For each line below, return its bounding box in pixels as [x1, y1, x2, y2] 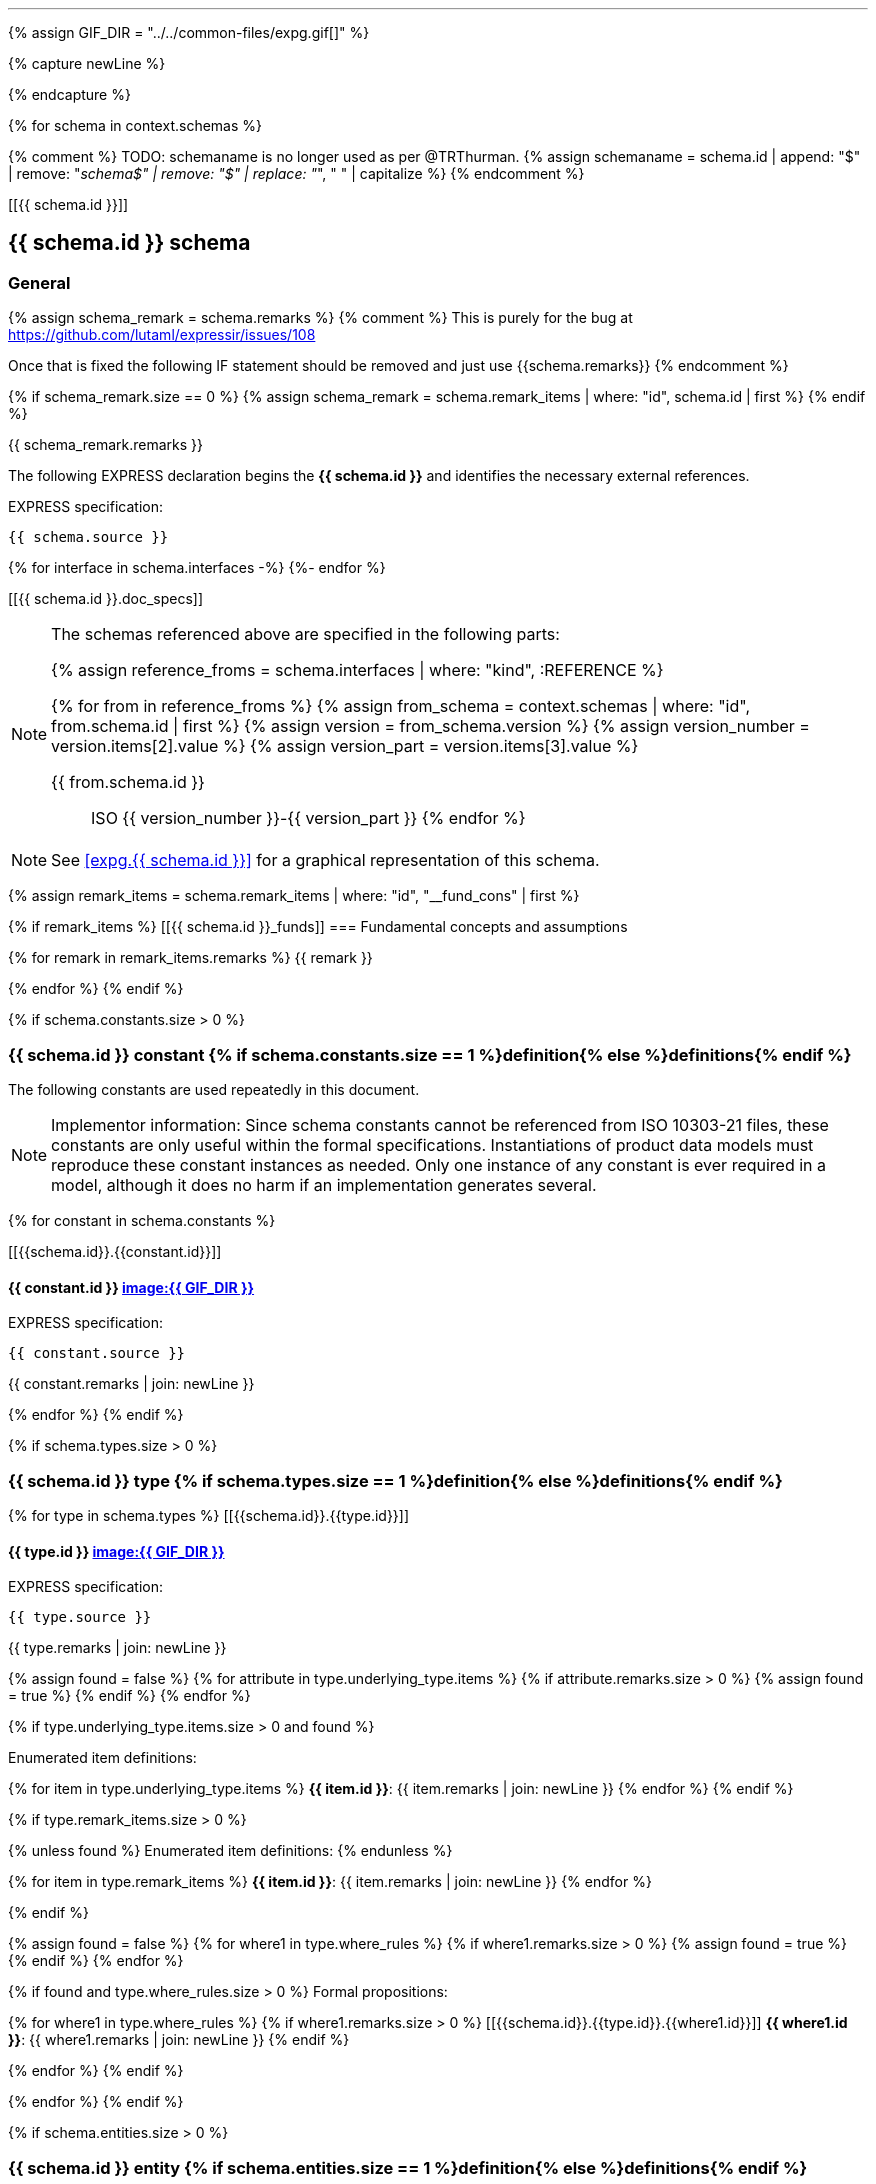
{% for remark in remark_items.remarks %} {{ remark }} [8, 949, 373, 967]
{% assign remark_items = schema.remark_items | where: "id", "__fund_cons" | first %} [8, 887, 580, 905]
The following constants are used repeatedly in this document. [8, 1080, 420, 1098]
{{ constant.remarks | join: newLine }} [8, 1375, 255, 1393]
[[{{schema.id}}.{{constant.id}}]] [8, 1242, 222, 1260]
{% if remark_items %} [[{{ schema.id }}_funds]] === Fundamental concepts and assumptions [8, 918, 628, 936]
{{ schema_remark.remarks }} [8, 436, 203, 454]
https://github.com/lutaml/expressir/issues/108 [8, 326, 316, 344]
